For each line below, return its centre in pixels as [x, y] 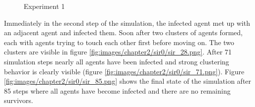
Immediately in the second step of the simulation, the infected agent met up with [127, 23]
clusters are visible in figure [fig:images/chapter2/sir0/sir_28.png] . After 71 [118, 52]
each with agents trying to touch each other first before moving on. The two [119, 42]
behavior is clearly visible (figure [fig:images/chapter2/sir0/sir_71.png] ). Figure [124, 71]
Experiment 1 [44, 6]
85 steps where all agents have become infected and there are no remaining [117, 90]
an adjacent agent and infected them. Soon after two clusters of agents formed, [123, 32]
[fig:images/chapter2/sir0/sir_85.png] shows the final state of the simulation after [128, 81]
